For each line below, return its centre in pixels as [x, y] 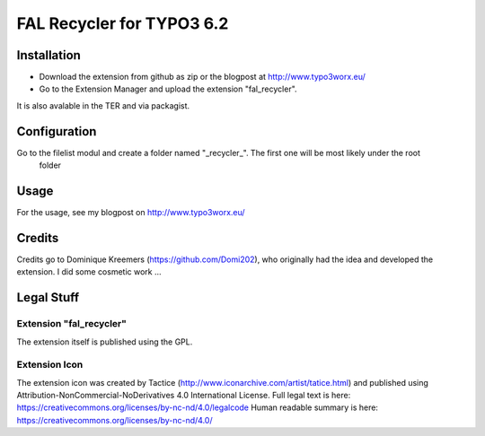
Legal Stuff [48, 297]
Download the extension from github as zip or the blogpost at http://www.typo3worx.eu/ [202, 77]
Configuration [57, 131]
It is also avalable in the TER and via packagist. [103, 105]
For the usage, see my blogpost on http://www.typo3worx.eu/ [131, 213]
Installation [48, 55]
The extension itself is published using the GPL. [105, 342]
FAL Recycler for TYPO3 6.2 [123, 23]
